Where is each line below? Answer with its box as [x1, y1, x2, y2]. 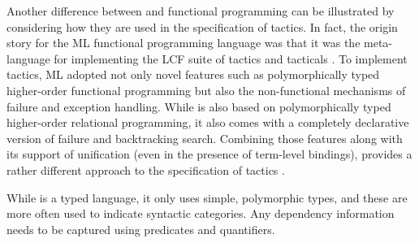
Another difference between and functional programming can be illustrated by [6, 2, 395, 19]
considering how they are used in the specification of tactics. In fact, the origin [6, 18, 398, 35]
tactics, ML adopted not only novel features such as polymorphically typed [6, 66, 380, 83]
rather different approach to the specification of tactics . [6, 161, 285, 178]
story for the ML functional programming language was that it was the [6, 34, 361, 51]
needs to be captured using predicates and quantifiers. [6, 220, 275, 237]
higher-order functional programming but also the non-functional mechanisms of [6, 81, 406, 98]
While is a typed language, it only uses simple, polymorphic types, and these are [6, 189, 408, 206]
